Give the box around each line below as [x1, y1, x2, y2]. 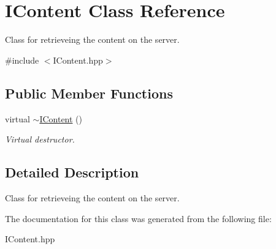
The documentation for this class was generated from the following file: [5, 212, 272, 225]
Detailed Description [5, 163, 139, 182]
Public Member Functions [5, 83, 173, 102]
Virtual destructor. [5, 133, 75, 146]
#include [5, 53, 39, 66]
